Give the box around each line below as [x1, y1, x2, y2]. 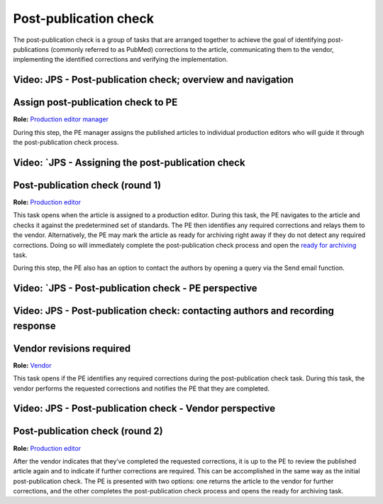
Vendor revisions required [13, 342, 131, 354]
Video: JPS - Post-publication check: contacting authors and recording [13, 305, 335, 317]
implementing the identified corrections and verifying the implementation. [13, 55, 228, 64]
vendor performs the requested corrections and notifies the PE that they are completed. [13, 384, 270, 393]
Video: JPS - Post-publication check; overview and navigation [13, 74, 294, 86]
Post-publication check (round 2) [13, 425, 163, 437]
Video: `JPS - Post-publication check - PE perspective [13, 283, 258, 295]
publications [13, 45, 50, 53]
